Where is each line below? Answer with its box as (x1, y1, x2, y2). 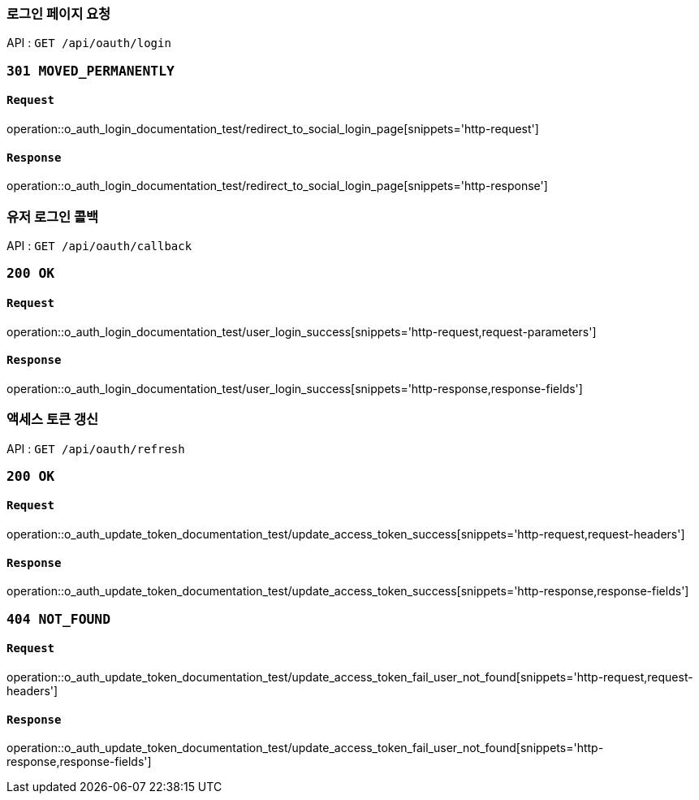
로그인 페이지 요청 (6, 6, 111, 22)
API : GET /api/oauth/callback (6, 238, 192, 253)
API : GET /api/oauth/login (6, 36, 171, 50)
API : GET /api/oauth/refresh (6, 441, 185, 456)
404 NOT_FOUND (6, 611, 111, 627)
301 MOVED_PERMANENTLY (6, 63, 175, 79)
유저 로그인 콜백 (6, 208, 99, 225)
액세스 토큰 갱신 (6, 411, 99, 428)
